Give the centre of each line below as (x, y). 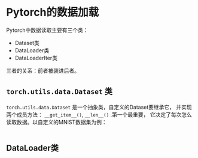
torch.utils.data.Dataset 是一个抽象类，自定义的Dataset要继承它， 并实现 (99, 107)
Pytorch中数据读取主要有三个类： (47, 30)
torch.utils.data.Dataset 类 (59, 92)
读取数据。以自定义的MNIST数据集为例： (57, 122)
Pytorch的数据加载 (53, 12)
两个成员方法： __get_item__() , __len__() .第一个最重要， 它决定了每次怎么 (99, 114)
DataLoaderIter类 (36, 58)
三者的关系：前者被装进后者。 (43, 70)
